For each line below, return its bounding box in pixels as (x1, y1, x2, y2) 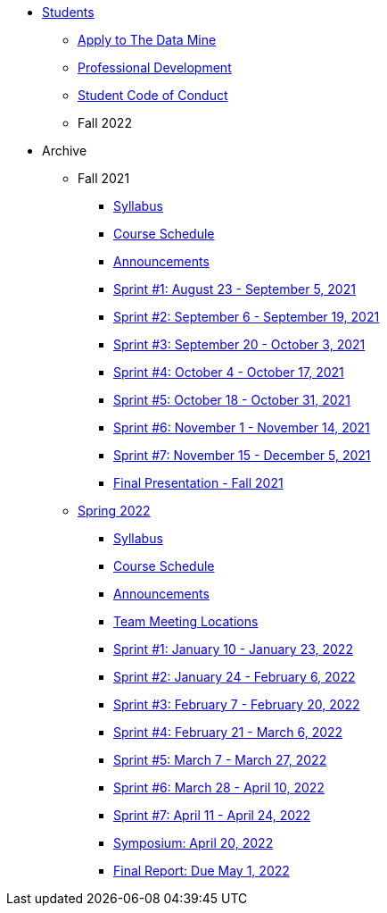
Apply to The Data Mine (78, 32, 217, 47)
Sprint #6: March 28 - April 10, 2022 (113, 780, 325, 795)
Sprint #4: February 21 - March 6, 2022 (113, 725, 343, 740)
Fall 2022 (78, 115, 132, 130)
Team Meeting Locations (113, 614, 259, 629)
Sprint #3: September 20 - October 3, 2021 (113, 337, 366, 352)
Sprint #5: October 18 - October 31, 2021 (113, 392, 350, 407)
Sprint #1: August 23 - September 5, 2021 (113, 281, 356, 297)
